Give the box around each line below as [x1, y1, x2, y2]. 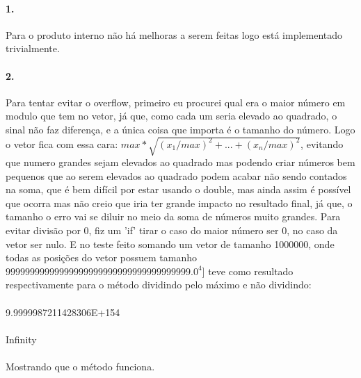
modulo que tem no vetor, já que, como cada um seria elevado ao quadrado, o [6, 108, 337, 123]
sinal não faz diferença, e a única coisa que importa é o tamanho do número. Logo [6, 122, 355, 136]
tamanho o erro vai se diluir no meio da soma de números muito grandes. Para [6, 209, 341, 224]
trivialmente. [6, 41, 60, 56]
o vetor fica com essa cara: [6, 136, 118, 151]
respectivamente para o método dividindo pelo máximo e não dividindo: [6, 277, 312, 292]
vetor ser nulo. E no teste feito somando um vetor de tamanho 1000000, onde [6, 236, 335, 251]
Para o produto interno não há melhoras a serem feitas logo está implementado [6, 27, 343, 42]
